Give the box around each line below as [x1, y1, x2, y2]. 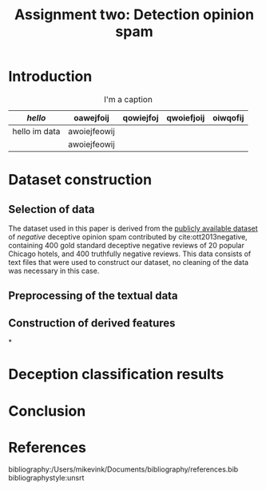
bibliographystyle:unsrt [8, 473, 85, 483]
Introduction [8, 68, 93, 85]
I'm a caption [103, 93, 153, 105]
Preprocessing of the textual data [8, 289, 178, 302]
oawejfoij [73, 112, 109, 123]
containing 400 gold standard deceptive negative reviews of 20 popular [8, 240, 245, 250]
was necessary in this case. [8, 266, 100, 275]
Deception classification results [8, 366, 224, 384]
